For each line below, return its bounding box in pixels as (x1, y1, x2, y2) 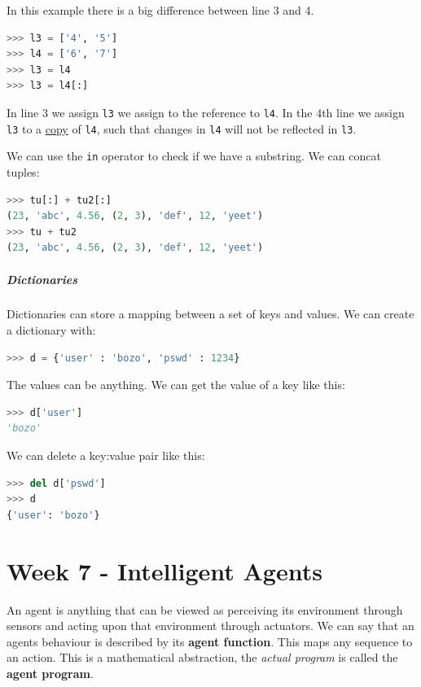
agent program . (7, 664, 94, 681)
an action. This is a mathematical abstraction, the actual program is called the (7, 649, 398, 666)
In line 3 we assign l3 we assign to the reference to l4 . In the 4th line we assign (7, 103, 405, 120)
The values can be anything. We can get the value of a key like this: (7, 376, 345, 393)
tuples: (7, 163, 40, 180)
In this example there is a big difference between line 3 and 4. (7, 2, 314, 18)
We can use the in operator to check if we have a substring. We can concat (7, 147, 381, 164)
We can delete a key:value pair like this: (7, 447, 205, 464)
